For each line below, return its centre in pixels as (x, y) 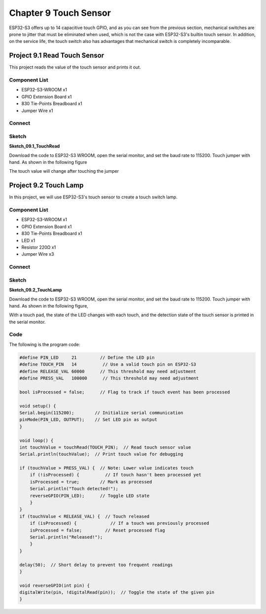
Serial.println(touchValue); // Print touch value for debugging (101, 454)
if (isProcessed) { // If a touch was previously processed (119, 523)
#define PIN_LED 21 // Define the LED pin (87, 357)
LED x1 (28, 240)
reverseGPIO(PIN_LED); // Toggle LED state (90, 496)
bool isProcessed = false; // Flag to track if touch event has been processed (125, 392)
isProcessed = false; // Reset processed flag (97, 530)
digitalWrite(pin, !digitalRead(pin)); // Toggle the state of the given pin (117, 593)
